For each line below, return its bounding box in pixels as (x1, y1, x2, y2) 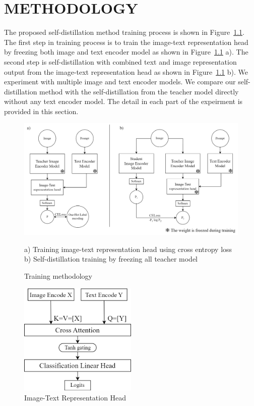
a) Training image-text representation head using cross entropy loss (24, 243, 232, 254)
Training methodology (24, 270, 93, 281)
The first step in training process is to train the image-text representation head (4, 36, 248, 47)
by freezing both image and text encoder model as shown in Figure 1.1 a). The (4, 46, 248, 57)
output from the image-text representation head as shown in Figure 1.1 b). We (4, 66, 248, 77)
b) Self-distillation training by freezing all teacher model (24, 253, 198, 264)
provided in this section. (4, 106, 79, 116)
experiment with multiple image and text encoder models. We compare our (4, 76, 236, 87)
